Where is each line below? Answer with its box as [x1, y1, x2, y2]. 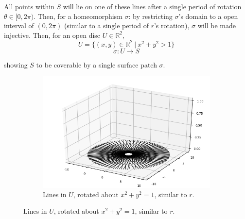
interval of [4, 20, 34, 31]
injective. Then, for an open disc [4, 30, 101, 40]
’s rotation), [154, 20, 190, 31]
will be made [197, 20, 236, 31]
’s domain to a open [178, 11, 238, 21]
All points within [4, 1, 54, 11]
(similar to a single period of [64, 20, 149, 31]
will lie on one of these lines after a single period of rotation [63, 1, 242, 11]
